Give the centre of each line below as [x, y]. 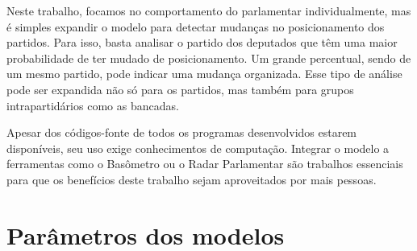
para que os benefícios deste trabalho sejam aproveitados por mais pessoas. [192, 179]
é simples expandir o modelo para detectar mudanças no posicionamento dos [196, 26]
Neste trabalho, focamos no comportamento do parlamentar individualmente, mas [209, 10]
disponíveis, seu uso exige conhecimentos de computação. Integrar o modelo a [198, 148]
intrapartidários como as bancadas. [93, 105]
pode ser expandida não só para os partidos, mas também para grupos [180, 89]
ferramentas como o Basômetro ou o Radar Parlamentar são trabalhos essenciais [205, 164]
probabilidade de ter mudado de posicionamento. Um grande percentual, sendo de [209, 58]
